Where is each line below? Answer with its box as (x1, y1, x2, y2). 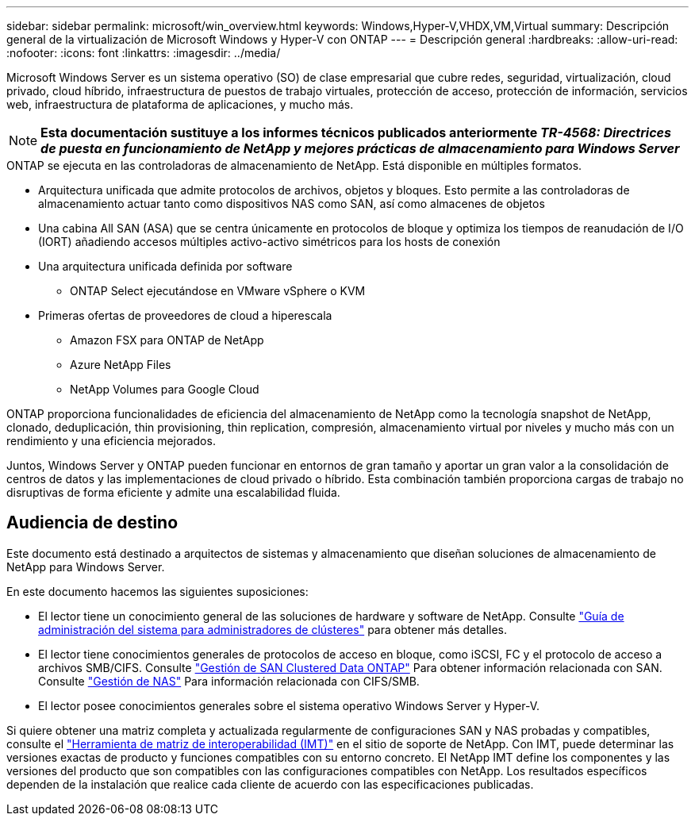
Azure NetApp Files (70, 358, 171, 371)
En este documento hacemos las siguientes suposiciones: (6, 584, 309, 598)
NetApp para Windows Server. (6, 559, 165, 574)
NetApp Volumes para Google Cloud (70, 382, 259, 396)
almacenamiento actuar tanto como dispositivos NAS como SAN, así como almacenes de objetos (38, 197, 545, 210)
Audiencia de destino (6, 513, 179, 533)
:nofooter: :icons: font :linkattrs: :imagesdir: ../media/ (6, 46, 281, 60)
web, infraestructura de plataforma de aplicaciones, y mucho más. (6, 98, 354, 111)
